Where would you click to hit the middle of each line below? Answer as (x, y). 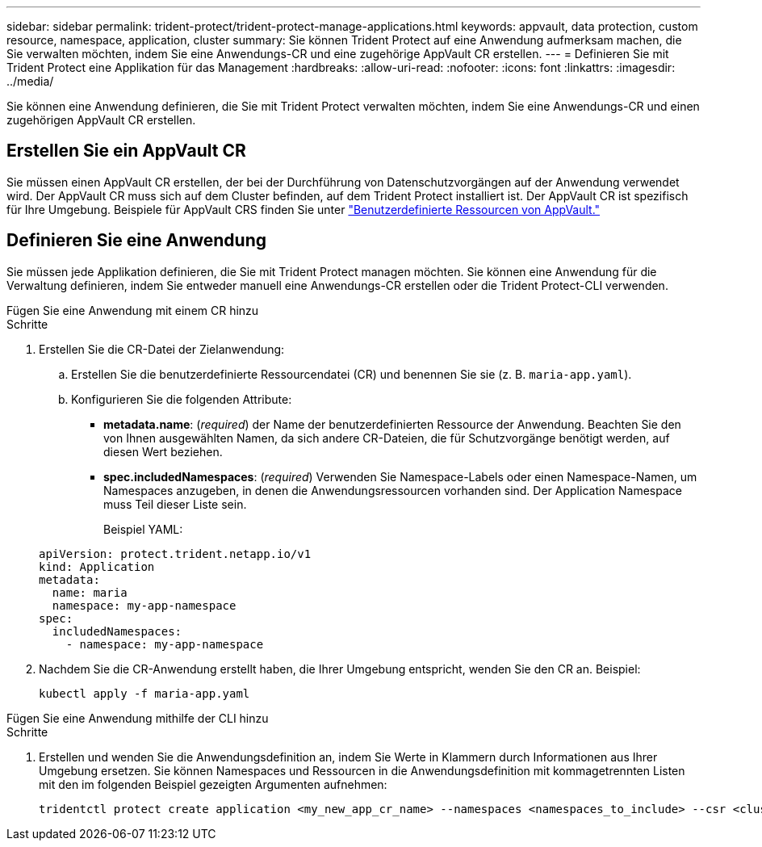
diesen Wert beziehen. (163, 451)
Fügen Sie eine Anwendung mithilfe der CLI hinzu (138, 718)
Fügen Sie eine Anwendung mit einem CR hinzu (133, 310)
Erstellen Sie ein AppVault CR (126, 151)
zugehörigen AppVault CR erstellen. (101, 120)
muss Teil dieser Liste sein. (175, 504)
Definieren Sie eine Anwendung (137, 241)
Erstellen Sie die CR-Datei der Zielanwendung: (162, 349)
